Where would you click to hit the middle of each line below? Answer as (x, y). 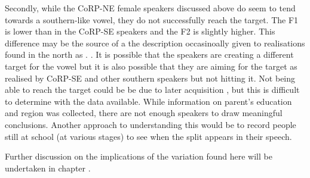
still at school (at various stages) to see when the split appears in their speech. (148, 136)
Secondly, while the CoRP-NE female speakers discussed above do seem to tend (150, 8)
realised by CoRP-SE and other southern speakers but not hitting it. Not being (150, 78)
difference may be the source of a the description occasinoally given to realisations (155, 43)
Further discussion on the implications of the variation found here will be (139, 156)
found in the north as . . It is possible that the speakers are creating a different (149, 54)
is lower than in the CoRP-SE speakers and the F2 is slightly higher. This (140, 31)
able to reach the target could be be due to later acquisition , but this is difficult (152, 90)
